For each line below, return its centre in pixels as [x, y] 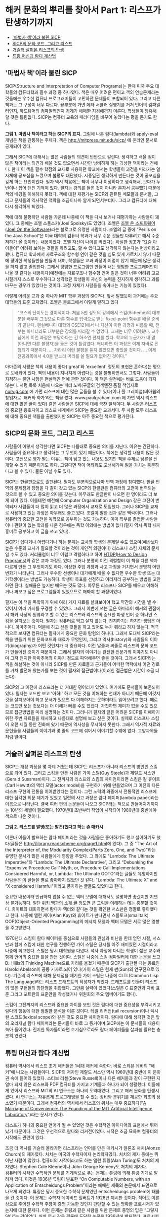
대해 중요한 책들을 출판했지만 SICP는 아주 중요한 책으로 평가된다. [72, 416]
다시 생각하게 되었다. [25, 206]
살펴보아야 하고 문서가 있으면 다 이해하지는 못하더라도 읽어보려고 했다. [82, 699]
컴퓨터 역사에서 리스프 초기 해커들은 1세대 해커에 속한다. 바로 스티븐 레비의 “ [78, 1066]
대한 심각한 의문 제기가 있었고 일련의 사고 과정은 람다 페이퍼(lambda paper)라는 [82, 798]
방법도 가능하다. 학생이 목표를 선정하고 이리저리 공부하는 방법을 [91, 579]
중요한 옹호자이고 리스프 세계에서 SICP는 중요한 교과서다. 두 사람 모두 [77, 410]
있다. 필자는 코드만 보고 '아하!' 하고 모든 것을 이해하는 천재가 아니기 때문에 [76, 693]
